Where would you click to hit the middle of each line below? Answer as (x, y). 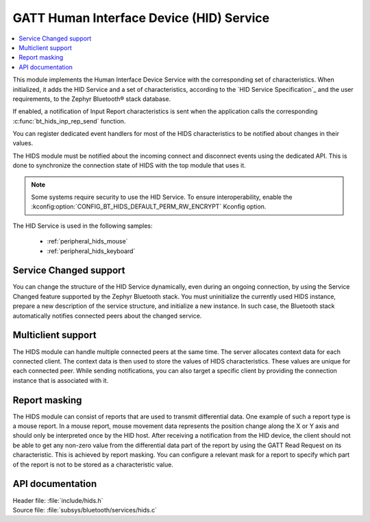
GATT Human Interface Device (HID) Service (141, 18)
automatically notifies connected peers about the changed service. (107, 316)
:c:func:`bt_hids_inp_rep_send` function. (69, 121)
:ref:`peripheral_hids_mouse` (87, 241)
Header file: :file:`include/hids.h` (58, 500)
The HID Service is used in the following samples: (83, 226)
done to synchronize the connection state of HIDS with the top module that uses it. (129, 165)
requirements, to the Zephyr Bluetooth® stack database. (92, 99)
